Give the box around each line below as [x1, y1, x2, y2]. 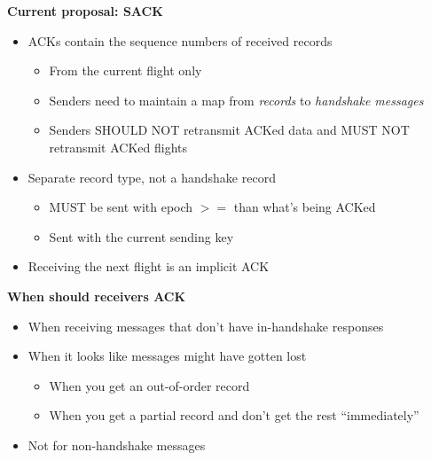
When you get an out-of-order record [49, 376, 250, 394]
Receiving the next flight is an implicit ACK [27, 257, 270, 276]
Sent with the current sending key [49, 227, 234, 246]
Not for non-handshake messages [27, 435, 206, 454]
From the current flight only [49, 61, 202, 80]
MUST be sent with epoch [49, 198, 193, 216]
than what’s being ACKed [233, 198, 376, 216]
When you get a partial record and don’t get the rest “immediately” [49, 406, 419, 425]
